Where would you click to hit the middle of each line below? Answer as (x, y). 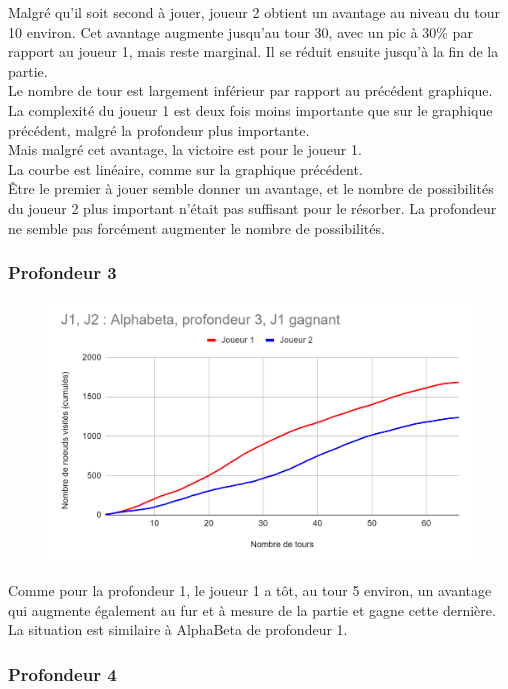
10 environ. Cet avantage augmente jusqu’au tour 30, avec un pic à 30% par (240, 31)
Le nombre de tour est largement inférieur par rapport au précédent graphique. (250, 90)
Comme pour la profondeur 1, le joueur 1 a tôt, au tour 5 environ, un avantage (250, 590)
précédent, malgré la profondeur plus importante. (159, 129)
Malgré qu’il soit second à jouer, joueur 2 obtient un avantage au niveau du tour (254, 12)
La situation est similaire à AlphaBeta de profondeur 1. (178, 629)
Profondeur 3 (62, 272)
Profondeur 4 (62, 673)
